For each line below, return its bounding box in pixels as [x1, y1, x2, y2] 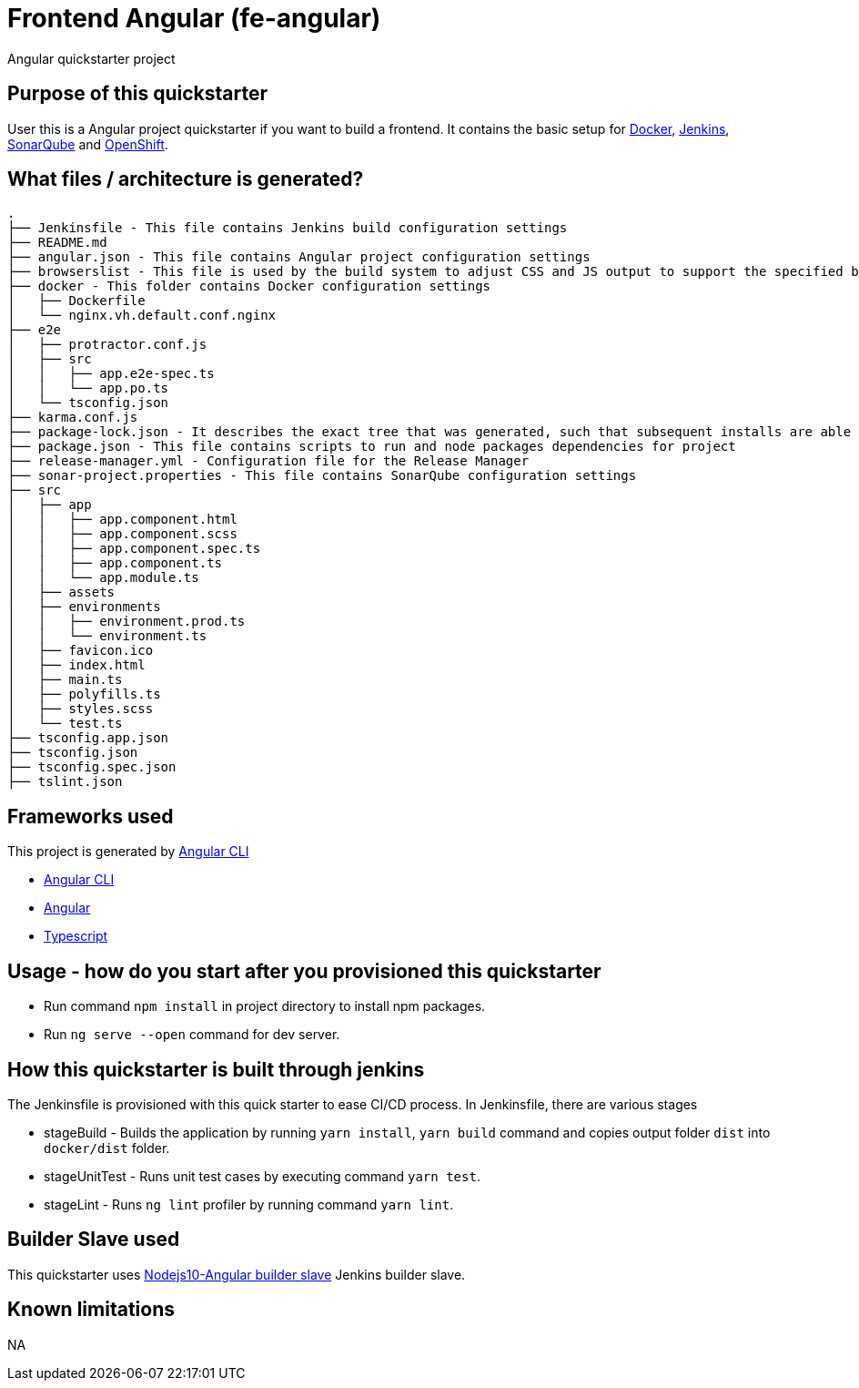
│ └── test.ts [7, 716, 123, 731]
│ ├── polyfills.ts [7, 687, 161, 702]
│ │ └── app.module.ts [7, 570, 199, 586]
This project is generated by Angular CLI [7, 843, 249, 860]
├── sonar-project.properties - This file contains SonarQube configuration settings [7, 468, 637, 484]
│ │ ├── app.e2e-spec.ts [7, 366, 215, 382]
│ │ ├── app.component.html [7, 512, 237, 527]
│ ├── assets [7, 585, 116, 600]
